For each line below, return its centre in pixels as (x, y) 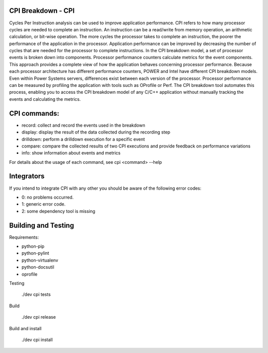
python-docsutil (38, 267)
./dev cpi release (39, 317)
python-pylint (35, 253)
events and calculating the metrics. (45, 99)
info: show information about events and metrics (71, 153)
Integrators (27, 176)
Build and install (25, 328)
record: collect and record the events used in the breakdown (83, 125)
